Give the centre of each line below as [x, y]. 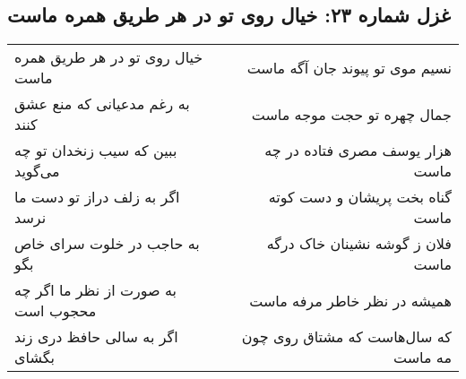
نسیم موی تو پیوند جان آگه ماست [349, 67]
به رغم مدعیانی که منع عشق [102, 104]
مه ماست [422, 357]
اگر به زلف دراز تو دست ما [97, 197]
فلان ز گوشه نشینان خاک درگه [359, 244]
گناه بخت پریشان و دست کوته [360, 197]
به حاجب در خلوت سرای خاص [107, 244]
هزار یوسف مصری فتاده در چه [358, 151]
